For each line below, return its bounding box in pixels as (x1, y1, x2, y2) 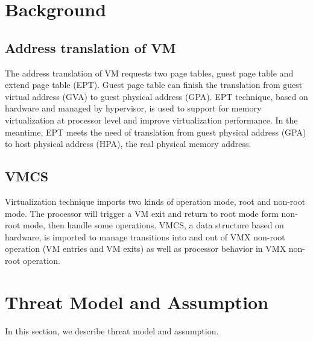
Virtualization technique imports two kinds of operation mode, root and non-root (5, 195, 306, 207)
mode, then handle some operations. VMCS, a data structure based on (22, 219, 284, 231)
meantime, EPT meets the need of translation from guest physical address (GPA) (5, 125, 306, 138)
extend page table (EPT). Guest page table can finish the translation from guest (5, 78, 303, 91)
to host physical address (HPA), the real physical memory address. (5, 137, 251, 150)
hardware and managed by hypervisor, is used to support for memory (5, 102, 262, 114)
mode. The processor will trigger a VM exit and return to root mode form (5, 207, 279, 219)
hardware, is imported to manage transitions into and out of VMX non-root (5, 230, 285, 243)
